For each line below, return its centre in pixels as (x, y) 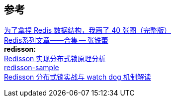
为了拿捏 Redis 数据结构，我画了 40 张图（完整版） (87, 30)
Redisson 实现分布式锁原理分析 (55, 59)
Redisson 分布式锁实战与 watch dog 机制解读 (78, 77)
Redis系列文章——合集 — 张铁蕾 (56, 40)
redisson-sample (32, 68)
